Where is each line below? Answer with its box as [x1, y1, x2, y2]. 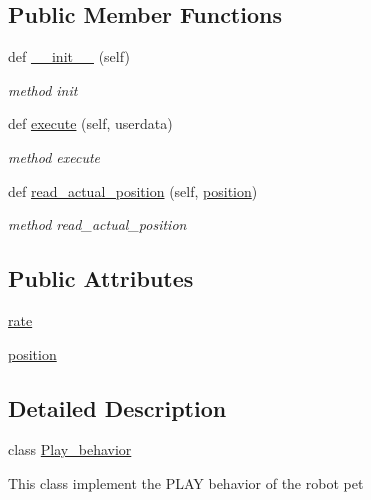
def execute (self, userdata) [8, 113, 173, 134]
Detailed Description [8, 392, 227, 423]
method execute [8, 146, 101, 167]
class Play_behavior [8, 439, 132, 460]
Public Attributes [8, 263, 194, 294]
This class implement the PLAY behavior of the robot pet [8, 472, 364, 493]
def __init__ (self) [8, 46, 130, 67]
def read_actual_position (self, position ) [8, 180, 258, 201]
